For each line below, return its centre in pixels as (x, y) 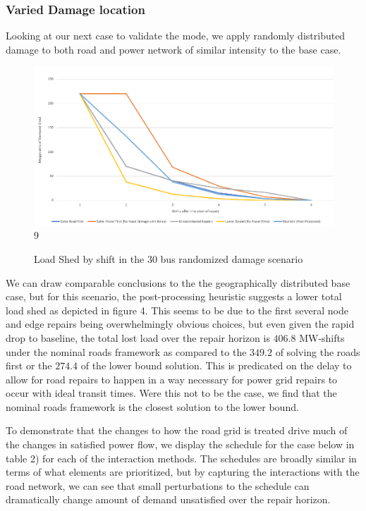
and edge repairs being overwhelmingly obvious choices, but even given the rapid (180, 324)
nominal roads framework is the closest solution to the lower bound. (152, 406)
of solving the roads (318, 351)
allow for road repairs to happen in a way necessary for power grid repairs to (172, 379)
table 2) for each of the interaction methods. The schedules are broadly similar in (181, 458)
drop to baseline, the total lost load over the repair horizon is (138, 337)
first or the (29, 365)
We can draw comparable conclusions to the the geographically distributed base (178, 282)
